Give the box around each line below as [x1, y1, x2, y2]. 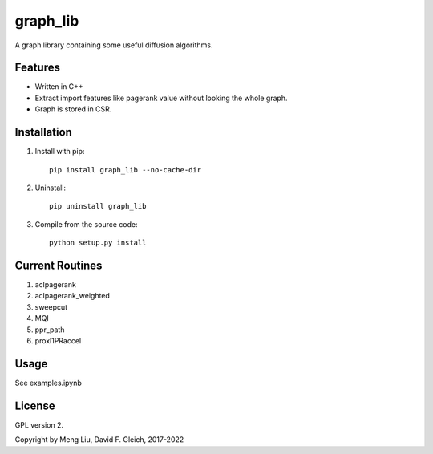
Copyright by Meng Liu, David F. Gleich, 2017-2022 [14, 435, 184, 444]
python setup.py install [49, 238, 147, 248]
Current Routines [14, 258, 103, 272]
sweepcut [34, 302, 68, 312]
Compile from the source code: [34, 219, 138, 229]
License [14, 399, 55, 412]
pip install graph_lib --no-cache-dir [49, 165, 202, 174]
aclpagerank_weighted [34, 291, 110, 301]
